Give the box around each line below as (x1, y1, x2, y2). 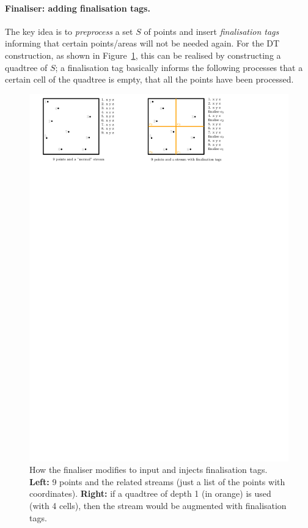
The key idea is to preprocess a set (5, 24, 133, 37)
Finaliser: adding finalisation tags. (5, 1, 150, 14)
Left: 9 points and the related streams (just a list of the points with (29, 475, 285, 488)
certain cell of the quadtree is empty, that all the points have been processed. (5, 73, 294, 86)
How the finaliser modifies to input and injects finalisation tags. (29, 463, 268, 476)
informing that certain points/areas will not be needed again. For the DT (5, 37, 280, 50)
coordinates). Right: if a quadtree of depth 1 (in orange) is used (29, 487, 271, 500)
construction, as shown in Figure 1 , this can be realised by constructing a (5, 48, 281, 61)
